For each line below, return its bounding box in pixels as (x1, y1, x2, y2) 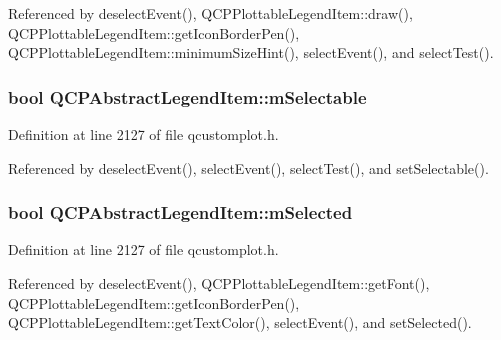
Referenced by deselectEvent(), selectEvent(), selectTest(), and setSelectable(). (8, 157, 489, 178)
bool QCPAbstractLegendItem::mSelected (8, 200, 353, 225)
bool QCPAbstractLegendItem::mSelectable (8, 84, 367, 109)
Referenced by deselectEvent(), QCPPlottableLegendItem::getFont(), (8, 273, 430, 293)
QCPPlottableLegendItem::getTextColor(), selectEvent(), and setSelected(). (8, 312, 472, 333)
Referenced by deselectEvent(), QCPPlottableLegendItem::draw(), (8, 3, 413, 23)
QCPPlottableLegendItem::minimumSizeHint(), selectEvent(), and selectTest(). (8, 42, 494, 63)
